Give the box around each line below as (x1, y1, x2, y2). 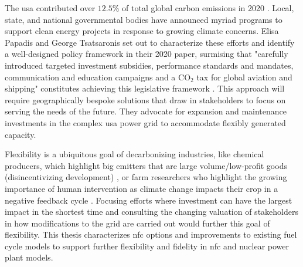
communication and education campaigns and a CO (5, 70, 191, 83)
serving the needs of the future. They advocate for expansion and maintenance (5, 105, 287, 117)
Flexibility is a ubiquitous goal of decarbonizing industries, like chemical (5, 148, 264, 160)
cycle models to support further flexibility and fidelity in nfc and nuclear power (5, 239, 289, 252)
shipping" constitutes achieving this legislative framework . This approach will (5, 82, 285, 94)
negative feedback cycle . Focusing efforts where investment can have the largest (5, 194, 292, 206)
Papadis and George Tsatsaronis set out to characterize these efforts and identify (5, 36, 295, 48)
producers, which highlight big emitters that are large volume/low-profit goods (5, 159, 287, 171)
